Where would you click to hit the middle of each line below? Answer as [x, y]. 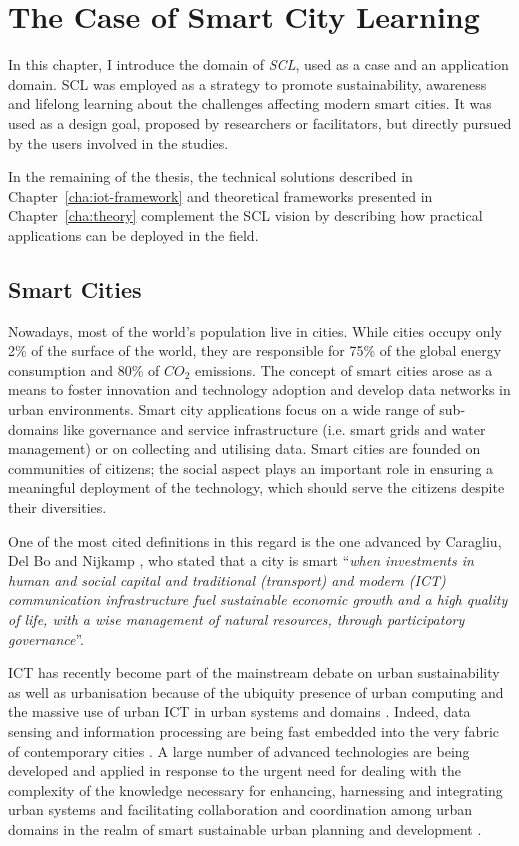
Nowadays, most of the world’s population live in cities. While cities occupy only [255, 330]
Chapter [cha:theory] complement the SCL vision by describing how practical [245, 215]
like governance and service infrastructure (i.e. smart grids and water [274, 428]
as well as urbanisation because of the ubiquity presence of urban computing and [256, 691]
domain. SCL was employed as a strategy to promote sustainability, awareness [247, 83]
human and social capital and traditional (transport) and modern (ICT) [227, 579]
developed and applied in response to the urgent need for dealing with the [234, 770]
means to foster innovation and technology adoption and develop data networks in [259, 389]
